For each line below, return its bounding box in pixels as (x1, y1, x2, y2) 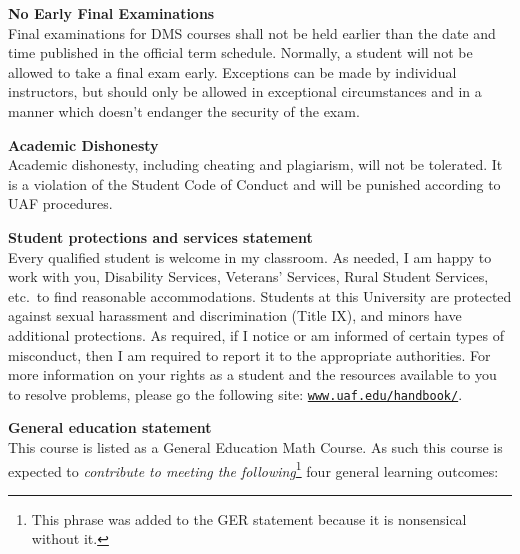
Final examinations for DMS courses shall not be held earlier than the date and (8, 22, 496, 43)
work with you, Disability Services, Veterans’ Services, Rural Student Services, (8, 266, 489, 287)
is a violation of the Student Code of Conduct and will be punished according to (8, 173, 501, 194)
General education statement (8, 417, 212, 438)
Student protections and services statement (8, 226, 313, 247)
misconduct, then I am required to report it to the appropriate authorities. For (8, 344, 491, 365)
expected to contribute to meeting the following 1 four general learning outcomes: (8, 457, 499, 481)
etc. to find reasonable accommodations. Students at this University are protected (8, 285, 512, 306)
